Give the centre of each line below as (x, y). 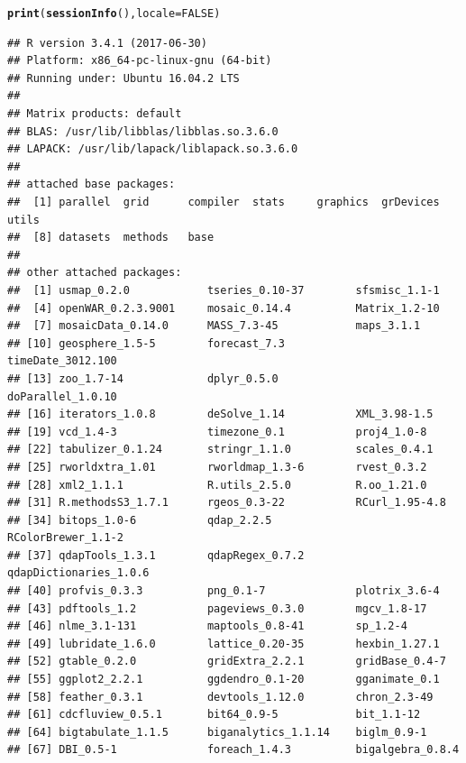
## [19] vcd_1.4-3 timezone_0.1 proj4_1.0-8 (217, 432)
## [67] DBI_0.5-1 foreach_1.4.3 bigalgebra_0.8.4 (233, 750)
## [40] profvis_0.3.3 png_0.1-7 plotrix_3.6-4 (224, 591)
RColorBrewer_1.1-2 (65, 538)
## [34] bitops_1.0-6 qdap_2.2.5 (140, 520)
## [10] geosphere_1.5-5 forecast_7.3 (146, 343)
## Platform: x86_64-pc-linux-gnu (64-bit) (140, 61)
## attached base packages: (91, 184)
